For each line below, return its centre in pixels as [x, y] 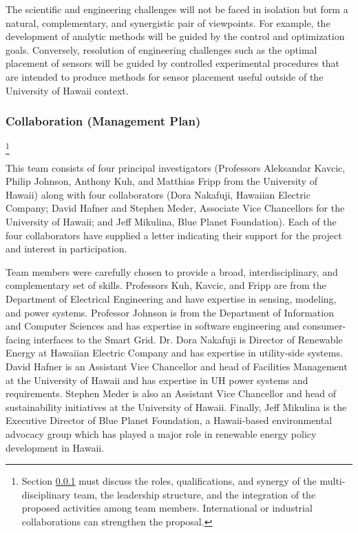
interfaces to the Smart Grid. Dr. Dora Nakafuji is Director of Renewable [188, 339]
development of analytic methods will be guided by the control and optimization [175, 36]
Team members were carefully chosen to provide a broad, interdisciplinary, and [172, 271]
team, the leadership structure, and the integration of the [194, 494]
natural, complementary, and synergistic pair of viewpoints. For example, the [168, 22]
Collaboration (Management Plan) [103, 121]
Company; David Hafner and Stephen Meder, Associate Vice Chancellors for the [175, 208]
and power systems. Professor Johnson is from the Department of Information [170, 312]
